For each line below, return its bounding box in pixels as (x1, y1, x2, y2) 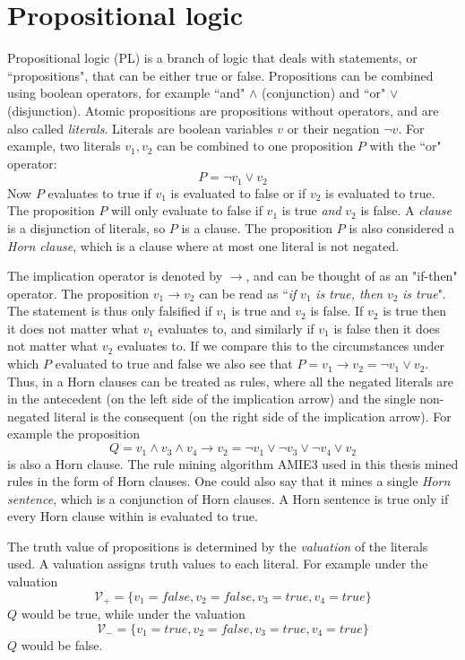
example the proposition (7, 424, 140, 443)
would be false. (21, 635, 103, 654)
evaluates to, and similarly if (158, 318, 314, 337)
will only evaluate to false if (111, 201, 263, 220)
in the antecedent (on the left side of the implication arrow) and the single (7, 389, 416, 408)
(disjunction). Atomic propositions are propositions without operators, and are (7, 100, 439, 119)
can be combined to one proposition (157, 136, 354, 155)
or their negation (287, 118, 380, 137)
